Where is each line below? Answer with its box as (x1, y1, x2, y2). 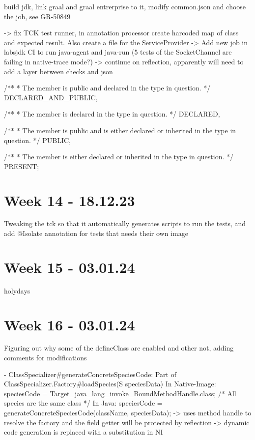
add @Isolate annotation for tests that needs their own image (4, 228, 188, 238)
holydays (4, 285, 30, 295)
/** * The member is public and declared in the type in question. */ (4, 83, 211, 93)
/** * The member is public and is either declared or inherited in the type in (4, 125, 236, 135)
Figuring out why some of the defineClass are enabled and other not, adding (4, 343, 234, 353)
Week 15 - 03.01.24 (4, 257, 135, 277)
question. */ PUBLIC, (4, 135, 71, 145)
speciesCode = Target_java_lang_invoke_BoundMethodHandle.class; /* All (4, 388, 236, 398)
